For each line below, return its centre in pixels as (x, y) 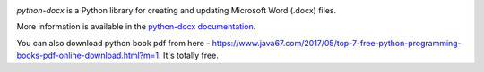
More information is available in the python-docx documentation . (136, 27)
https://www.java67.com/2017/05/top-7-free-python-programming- (337, 43)
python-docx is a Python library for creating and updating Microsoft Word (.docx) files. (176, 10)
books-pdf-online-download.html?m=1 (88, 56)
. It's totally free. (188, 56)
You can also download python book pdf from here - (113, 43)
